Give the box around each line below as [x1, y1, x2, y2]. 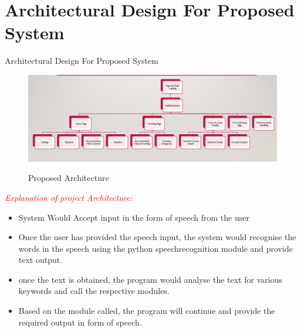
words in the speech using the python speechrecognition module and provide [18, 242, 293, 254]
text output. [18, 254, 63, 266]
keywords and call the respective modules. [18, 285, 170, 297]
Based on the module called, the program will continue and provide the [18, 304, 275, 317]
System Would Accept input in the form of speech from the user [18, 211, 249, 223]
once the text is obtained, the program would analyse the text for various [18, 273, 282, 285]
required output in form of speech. [18, 316, 142, 328]
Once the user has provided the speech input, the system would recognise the [18, 231, 296, 243]
